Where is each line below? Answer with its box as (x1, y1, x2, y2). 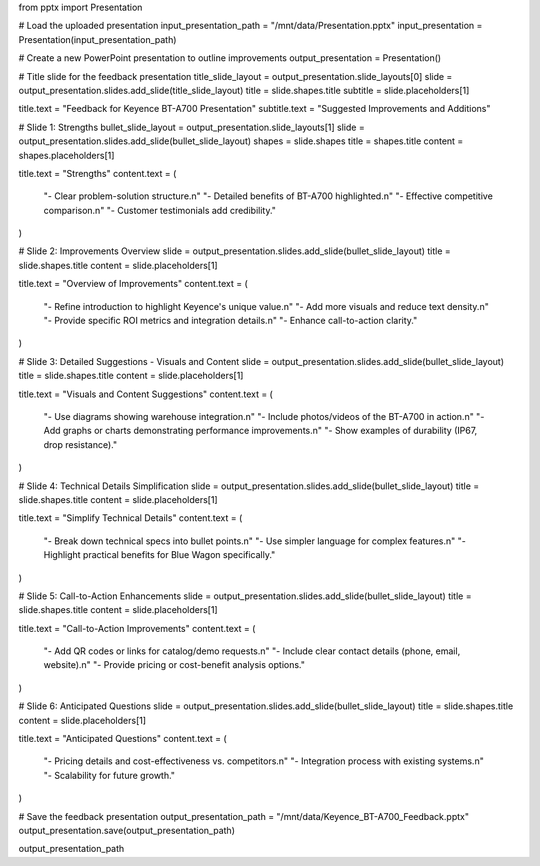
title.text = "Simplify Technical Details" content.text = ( (18, 512, 243, 524)
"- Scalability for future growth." (43, 769, 175, 781)
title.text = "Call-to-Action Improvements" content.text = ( (18, 622, 256, 634)
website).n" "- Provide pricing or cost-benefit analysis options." (43, 659, 305, 671)
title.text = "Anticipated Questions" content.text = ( (18, 733, 227, 745)
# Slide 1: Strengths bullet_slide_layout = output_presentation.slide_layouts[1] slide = (18, 121, 365, 133)
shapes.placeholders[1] (18, 149, 115, 161)
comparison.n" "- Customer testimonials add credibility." (43, 204, 277, 216)
